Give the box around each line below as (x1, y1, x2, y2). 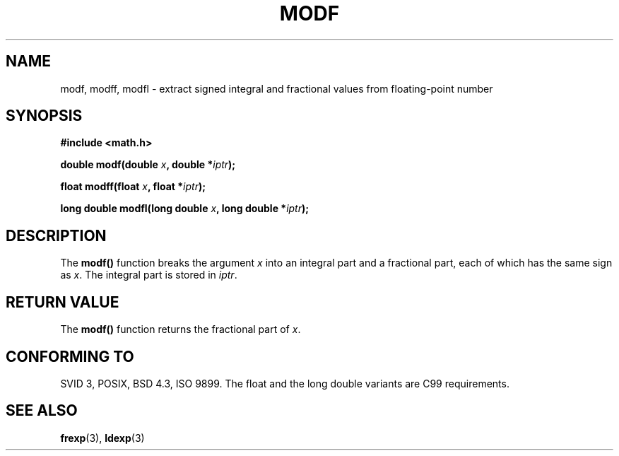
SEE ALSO (6, 402, 78, 420)
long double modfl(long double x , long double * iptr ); (60, 202, 309, 215)
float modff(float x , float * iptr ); (60, 180, 206, 193)
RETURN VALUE (6, 293, 119, 311)
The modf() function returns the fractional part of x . (60, 323, 301, 336)
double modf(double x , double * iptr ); (60, 158, 236, 171)
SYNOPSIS (6, 107, 83, 125)
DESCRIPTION (6, 226, 107, 245)
